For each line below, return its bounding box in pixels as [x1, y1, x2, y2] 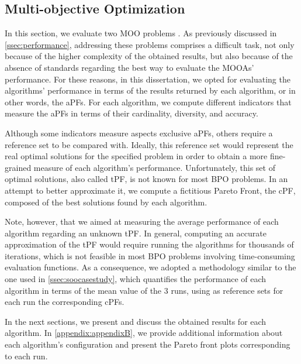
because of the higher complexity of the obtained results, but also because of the [5, 50, 293, 62]
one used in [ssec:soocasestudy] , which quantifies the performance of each [5, 273, 267, 285]
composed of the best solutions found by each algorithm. [5, 195, 207, 208]
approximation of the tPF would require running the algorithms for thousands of [5, 238, 294, 250]
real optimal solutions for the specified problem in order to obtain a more [5, 150, 268, 162]
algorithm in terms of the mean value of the [5, 284, 162, 296]
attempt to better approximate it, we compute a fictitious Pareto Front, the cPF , [5, 184, 296, 196]
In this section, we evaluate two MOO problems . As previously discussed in [5, 27, 277, 39]
